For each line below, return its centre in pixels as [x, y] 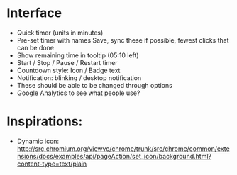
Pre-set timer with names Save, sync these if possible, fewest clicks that [123, 40]
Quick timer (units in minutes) [60, 33]
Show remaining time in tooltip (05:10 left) [78, 55]
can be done [35, 47]
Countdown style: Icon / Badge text [68, 70]
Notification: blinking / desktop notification [79, 78]
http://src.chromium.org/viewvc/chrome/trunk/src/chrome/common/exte [123, 148]
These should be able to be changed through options [95, 85]
